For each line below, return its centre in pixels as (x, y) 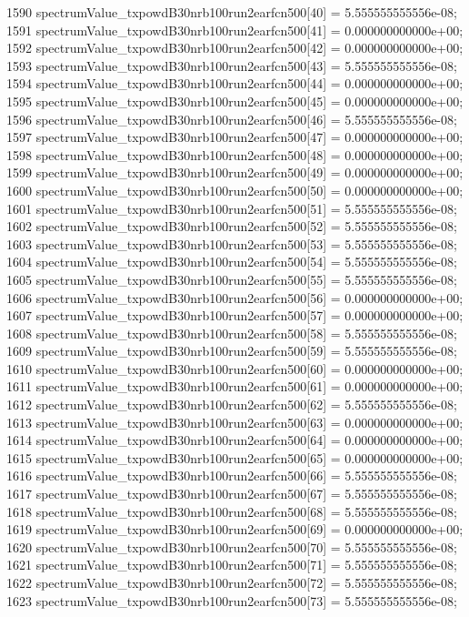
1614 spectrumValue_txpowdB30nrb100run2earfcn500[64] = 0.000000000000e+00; (235, 440)
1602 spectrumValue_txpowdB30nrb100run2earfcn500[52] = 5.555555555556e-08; (232, 226)
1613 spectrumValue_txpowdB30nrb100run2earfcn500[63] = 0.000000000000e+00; (235, 422)
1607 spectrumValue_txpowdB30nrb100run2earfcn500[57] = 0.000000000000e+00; (235, 315)
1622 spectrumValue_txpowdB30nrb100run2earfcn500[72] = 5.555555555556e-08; (232, 582)
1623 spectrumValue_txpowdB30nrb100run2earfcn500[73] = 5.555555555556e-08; (232, 600)
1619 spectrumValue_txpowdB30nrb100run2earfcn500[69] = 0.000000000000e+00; (235, 529)
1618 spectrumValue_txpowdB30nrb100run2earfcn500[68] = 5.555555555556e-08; (232, 511)
